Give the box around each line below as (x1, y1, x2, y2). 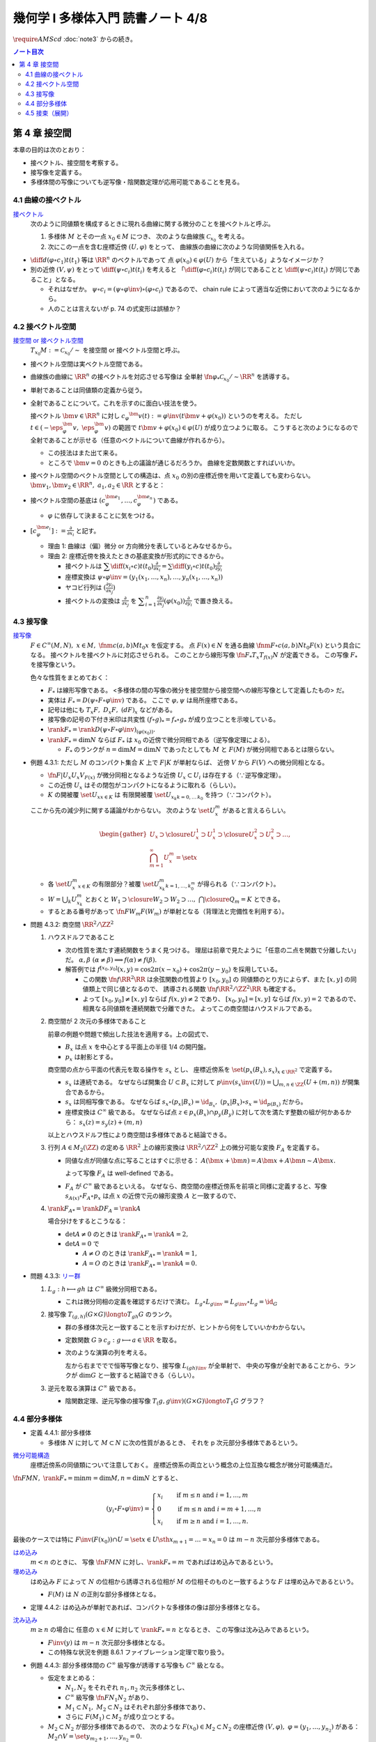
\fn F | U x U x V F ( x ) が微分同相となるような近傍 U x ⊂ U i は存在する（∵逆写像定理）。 (47, 771, 285, 780)
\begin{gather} (99, 830, 148, 838)
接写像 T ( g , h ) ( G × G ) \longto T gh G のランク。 (47, 1310, 176, 1320)
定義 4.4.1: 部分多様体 (30, 1428, 92, 1437)
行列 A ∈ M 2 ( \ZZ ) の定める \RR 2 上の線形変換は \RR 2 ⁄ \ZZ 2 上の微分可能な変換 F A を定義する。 (47, 1143, 324, 1153)
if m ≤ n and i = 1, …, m (176, 1491, 249, 1499)
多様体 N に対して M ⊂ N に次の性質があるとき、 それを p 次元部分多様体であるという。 (47, 1438, 302, 1447)
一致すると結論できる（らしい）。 (103, 1371, 198, 1380)
